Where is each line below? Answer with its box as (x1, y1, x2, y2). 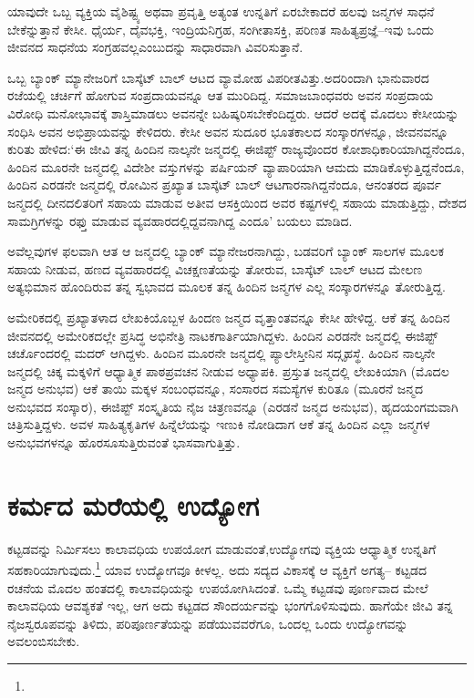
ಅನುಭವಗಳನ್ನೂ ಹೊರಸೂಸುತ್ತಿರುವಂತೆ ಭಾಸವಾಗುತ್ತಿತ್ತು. (7, 433, 241, 452)
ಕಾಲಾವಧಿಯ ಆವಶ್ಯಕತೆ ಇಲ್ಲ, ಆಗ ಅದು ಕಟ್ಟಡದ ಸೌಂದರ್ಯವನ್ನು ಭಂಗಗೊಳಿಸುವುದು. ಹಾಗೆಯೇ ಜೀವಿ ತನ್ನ (7, 596, 453, 615)
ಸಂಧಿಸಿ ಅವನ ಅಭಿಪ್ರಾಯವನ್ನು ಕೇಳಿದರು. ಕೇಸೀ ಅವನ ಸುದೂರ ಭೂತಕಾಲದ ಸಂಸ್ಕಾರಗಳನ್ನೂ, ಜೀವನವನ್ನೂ (7, 121, 448, 140)
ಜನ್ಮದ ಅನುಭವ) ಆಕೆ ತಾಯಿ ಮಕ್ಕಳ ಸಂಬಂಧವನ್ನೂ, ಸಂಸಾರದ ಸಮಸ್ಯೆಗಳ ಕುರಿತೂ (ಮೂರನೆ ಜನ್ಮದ (7, 379, 423, 398)
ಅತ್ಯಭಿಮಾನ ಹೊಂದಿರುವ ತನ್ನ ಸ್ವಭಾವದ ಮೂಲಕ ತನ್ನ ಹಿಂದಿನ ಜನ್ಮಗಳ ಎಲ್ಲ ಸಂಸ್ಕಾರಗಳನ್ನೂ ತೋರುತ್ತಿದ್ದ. (7, 277, 447, 296)
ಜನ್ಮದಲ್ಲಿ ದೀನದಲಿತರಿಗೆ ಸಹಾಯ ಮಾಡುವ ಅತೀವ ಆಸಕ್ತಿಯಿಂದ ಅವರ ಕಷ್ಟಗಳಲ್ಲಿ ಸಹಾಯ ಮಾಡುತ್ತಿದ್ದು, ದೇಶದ (7, 192, 467, 211)
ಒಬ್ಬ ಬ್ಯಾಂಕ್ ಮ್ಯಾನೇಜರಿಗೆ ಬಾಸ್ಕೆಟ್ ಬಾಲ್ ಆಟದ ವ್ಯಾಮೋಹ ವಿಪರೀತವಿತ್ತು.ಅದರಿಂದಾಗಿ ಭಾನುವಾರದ (7, 67, 429, 87)
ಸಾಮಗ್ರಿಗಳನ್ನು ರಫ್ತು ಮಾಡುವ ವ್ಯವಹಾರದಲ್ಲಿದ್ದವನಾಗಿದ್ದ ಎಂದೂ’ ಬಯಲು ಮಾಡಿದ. (7, 210, 353, 230)
